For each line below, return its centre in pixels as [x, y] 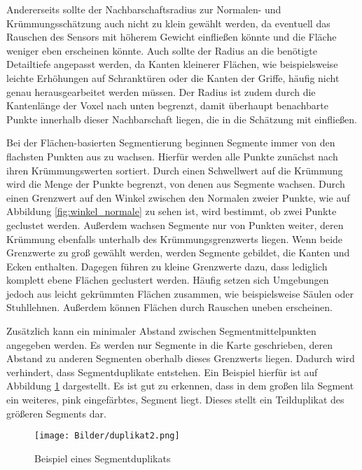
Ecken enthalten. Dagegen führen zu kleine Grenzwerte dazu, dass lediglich [167, 266]
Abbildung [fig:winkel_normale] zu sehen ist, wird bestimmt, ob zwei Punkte [172, 211]
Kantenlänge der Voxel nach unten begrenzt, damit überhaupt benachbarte [167, 105]
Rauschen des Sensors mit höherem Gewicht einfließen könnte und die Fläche [172, 37]
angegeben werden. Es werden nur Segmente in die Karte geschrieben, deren [170, 344]
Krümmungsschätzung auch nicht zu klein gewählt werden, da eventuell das [168, 23]
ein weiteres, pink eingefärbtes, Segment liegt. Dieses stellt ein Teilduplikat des [175, 400]
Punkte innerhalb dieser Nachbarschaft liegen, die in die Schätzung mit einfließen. [182, 119]
